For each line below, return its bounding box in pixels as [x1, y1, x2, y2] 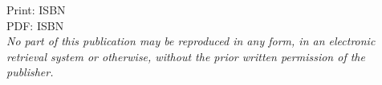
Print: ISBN [6, 2, 66, 17]
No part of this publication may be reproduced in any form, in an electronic [6, 33, 376, 49]
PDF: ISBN [6, 17, 64, 33]
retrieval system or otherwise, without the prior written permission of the [6, 48, 365, 64]
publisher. [6, 64, 54, 80]
